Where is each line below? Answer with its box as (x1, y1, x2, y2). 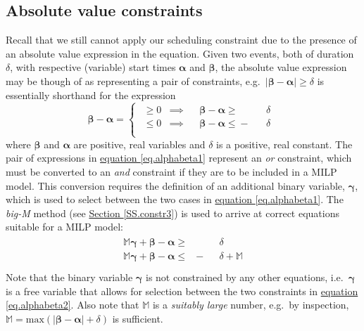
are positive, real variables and (73, 136, 206, 151)
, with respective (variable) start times (10, 60, 176, 74)
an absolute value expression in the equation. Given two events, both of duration (6, 46, 354, 60)
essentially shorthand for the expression (6, 87, 176, 102)
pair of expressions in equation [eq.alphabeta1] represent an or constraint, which (6, 150, 352, 165)
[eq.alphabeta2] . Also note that (6, 297, 139, 312)
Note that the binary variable (6, 270, 133, 285)
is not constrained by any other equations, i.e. (146, 270, 344, 285)
